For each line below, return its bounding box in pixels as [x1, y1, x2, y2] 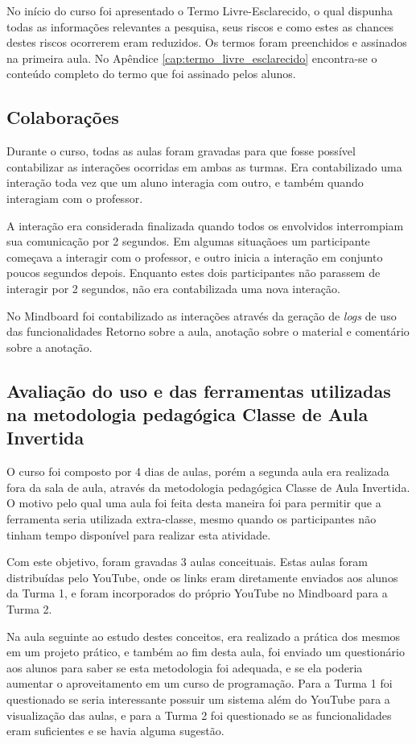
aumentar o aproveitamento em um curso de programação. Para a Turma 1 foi [6, 675, 393, 692]
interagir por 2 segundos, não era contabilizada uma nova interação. [6, 279, 340, 296]
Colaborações [6, 105, 119, 130]
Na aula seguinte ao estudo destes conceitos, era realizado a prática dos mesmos [6, 627, 401, 644]
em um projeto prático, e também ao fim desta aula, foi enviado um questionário [6, 643, 405, 660]
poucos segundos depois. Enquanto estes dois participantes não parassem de [6, 264, 381, 281]
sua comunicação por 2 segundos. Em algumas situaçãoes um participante [6, 233, 370, 250]
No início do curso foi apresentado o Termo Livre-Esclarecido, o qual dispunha [6, 2, 393, 19]
